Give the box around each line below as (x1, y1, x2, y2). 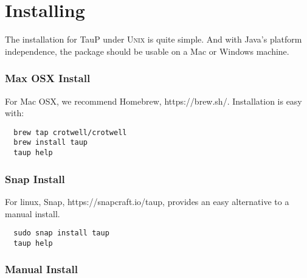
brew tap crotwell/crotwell (13, 128, 127, 137)
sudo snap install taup (13, 229, 109, 238)
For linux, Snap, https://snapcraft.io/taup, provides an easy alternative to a (5, 195, 289, 207)
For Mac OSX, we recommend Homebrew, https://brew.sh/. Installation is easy (5, 94, 302, 107)
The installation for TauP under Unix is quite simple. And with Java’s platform (5, 33, 302, 46)
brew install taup (13, 138, 88, 147)
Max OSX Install (5, 71, 91, 86)
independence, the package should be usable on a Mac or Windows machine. (5, 44, 289, 57)
